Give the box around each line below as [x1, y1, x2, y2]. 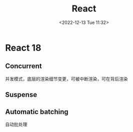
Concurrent [5, 62, 42, 70]
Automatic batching [5, 108, 68, 116]
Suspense [5, 91, 37, 99]
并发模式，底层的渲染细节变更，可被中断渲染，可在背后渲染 [5, 76, 128, 82]
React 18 [5, 42, 41, 53]
